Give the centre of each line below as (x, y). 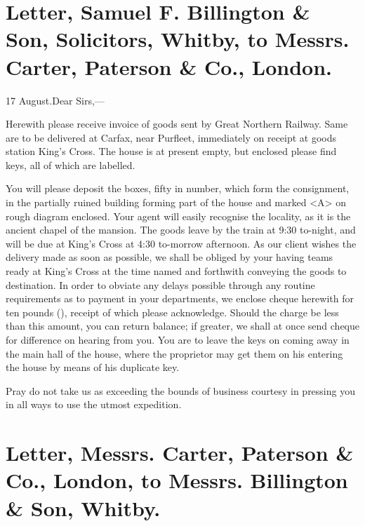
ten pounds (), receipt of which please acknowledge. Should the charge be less (172, 312)
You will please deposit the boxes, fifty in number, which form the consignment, (178, 188)
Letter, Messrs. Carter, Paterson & (180, 453)
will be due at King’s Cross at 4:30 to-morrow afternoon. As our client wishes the (181, 243)
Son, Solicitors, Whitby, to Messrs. (178, 39)
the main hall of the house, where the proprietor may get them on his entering (174, 353)
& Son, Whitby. (83, 507)
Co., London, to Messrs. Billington (177, 480)
